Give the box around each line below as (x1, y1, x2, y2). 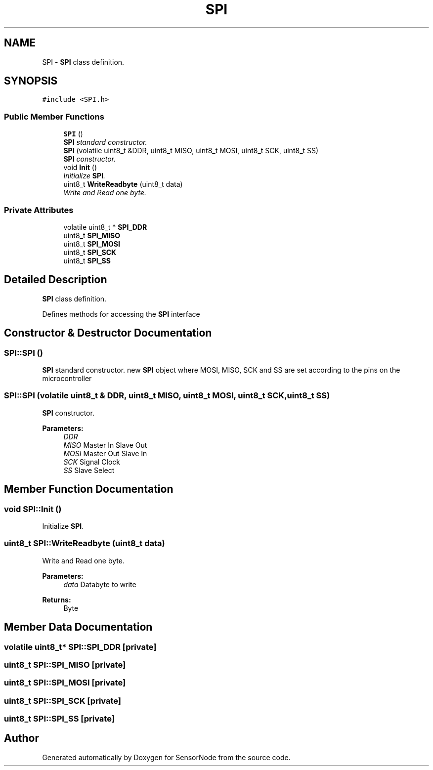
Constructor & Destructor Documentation (4, 327, 212, 340)
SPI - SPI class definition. (42, 57, 125, 66)
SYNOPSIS (4, 75, 58, 87)
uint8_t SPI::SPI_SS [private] (4, 714, 115, 724)
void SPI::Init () (4, 504, 62, 514)
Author (4, 732, 39, 745)
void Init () (63, 163, 97, 172)
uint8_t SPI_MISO (63, 231, 120, 240)
